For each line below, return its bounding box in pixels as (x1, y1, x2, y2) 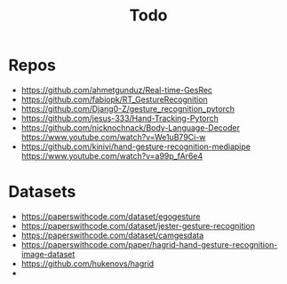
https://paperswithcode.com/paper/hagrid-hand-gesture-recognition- (20, 239, 278, 249)
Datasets (8, 182, 76, 202)
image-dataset (20, 248, 76, 259)
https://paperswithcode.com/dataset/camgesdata (20, 230, 204, 241)
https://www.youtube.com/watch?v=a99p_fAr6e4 (20, 150, 203, 161)
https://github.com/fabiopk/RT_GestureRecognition (20, 94, 208, 105)
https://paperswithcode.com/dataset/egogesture (20, 210, 201, 222)
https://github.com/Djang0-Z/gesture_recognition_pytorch (20, 103, 235, 114)
